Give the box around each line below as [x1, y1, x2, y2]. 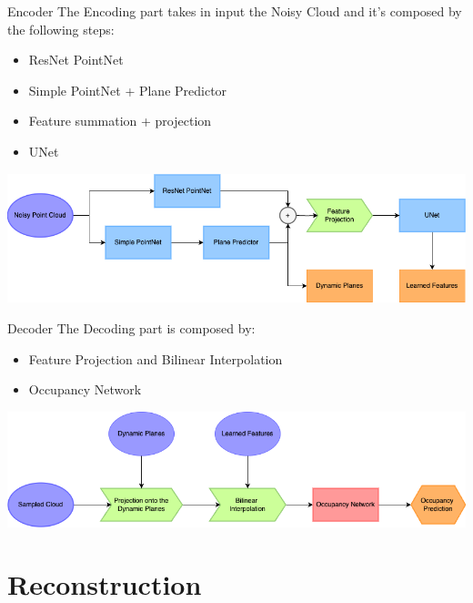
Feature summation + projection [28, 111, 212, 130]
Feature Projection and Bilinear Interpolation [28, 349, 283, 368]
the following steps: [7, 19, 115, 38]
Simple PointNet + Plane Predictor [28, 80, 227, 99]
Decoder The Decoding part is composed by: [7, 319, 256, 338]
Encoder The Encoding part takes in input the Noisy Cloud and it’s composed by [7, 2, 462, 20]
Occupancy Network [28, 380, 142, 399]
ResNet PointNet [28, 50, 124, 69]
